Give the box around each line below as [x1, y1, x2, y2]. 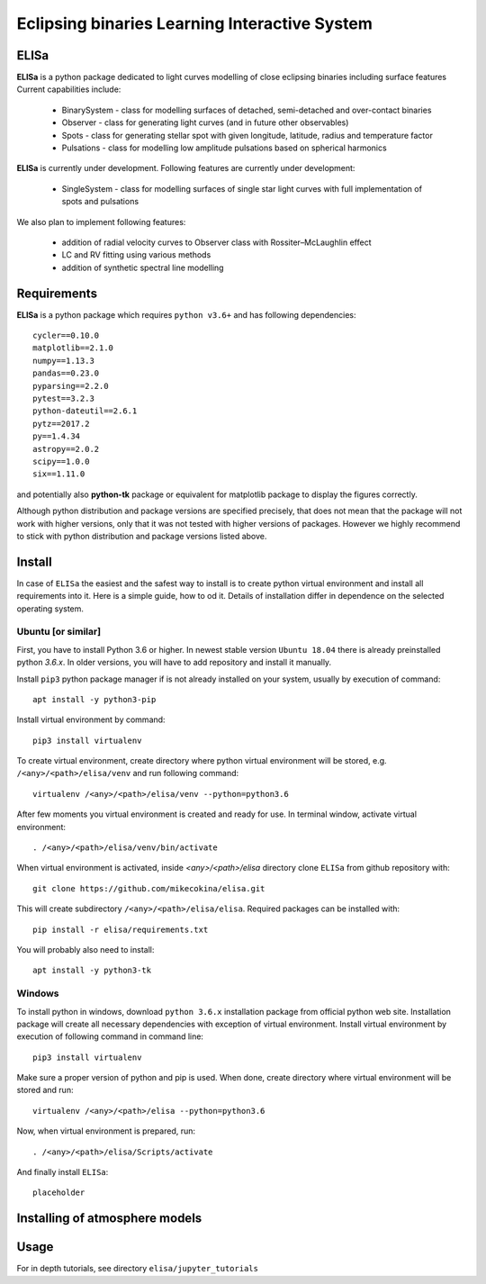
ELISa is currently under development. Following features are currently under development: [16, 163, 355, 174]
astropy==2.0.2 [32, 444, 100, 454]
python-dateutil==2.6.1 [32, 406, 138, 416]
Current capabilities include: [16, 84, 121, 95]
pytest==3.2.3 [32, 393, 94, 403]
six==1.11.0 [32, 469, 85, 479]
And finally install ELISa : [16, 1167, 109, 1178]
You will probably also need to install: [16, 944, 155, 954]
